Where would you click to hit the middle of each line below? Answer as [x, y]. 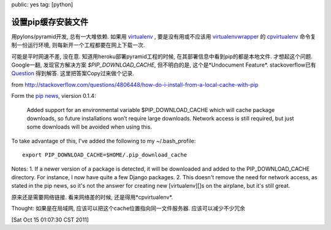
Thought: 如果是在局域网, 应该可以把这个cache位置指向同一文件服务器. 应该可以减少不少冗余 [128, 209]
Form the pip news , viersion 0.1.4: [54, 96]
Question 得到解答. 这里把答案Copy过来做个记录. [73, 73]
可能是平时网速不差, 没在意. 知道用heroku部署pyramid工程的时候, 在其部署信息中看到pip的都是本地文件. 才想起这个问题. [162, 56]
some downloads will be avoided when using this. [89, 127]
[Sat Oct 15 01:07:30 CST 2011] [50, 220]
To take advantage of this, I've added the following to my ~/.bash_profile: [104, 141]
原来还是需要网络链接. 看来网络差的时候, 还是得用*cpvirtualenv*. [92, 197]
